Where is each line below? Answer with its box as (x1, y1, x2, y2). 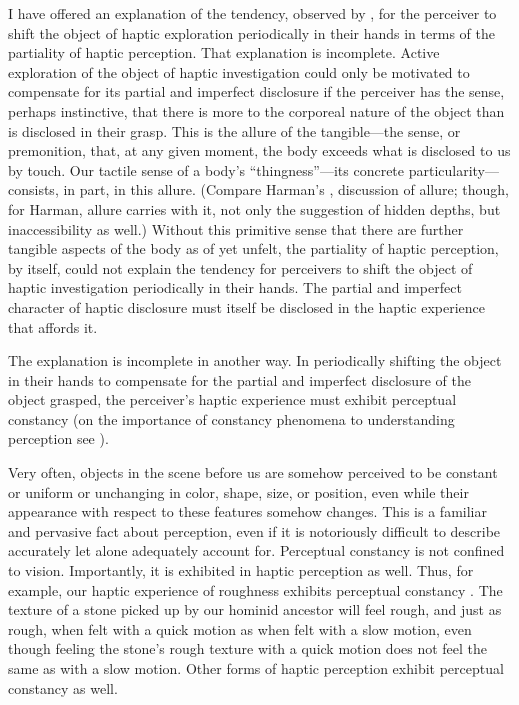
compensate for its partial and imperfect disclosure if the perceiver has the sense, (8, 81, 505, 102)
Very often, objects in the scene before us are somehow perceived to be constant (8, 462, 498, 483)
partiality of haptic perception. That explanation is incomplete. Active (8, 42, 440, 63)
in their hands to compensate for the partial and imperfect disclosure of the (8, 369, 471, 390)
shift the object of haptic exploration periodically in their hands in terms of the (8, 22, 495, 43)
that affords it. (8, 316, 98, 337)
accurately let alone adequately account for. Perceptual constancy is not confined (8, 540, 505, 561)
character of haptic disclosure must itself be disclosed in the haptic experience (8, 296, 485, 317)
